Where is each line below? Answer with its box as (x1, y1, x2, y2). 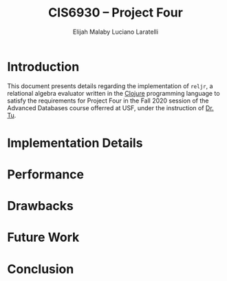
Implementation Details (7, 135, 143, 151)
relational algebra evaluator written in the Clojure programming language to (7, 89, 220, 97)
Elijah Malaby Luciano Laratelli (72, 28, 159, 36)
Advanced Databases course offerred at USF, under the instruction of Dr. (7, 103, 215, 112)
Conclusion (7, 261, 74, 277)
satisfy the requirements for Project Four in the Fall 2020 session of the (7, 96, 209, 105)
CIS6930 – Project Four (47, 5, 184, 21)
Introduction (7, 59, 80, 74)
